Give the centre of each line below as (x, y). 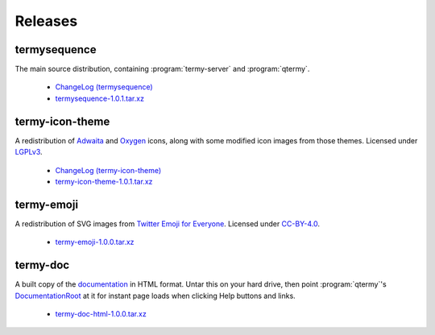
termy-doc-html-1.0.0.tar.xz (101, 313)
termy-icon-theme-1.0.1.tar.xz (104, 181)
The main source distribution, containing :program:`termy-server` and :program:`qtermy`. (162, 69)
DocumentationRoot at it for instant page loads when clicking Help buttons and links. (155, 296)
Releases (46, 21)
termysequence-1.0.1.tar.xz (100, 98)
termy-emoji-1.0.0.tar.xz (95, 242)
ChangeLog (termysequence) (104, 87)
